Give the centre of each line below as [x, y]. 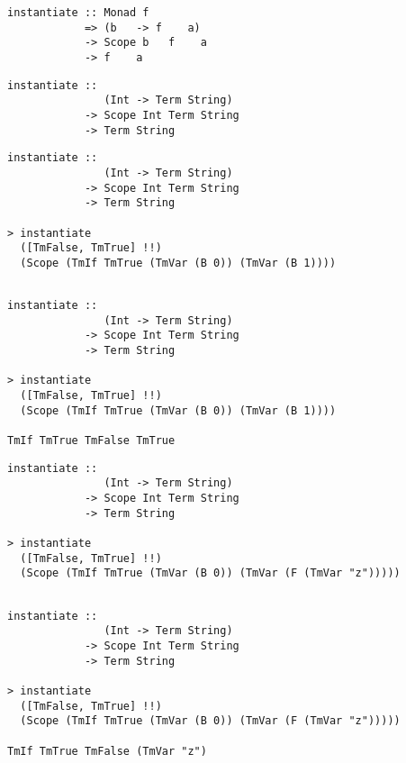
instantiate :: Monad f [78, 13]
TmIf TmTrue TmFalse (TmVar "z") [107, 751]
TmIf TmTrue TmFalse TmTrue [91, 441]
